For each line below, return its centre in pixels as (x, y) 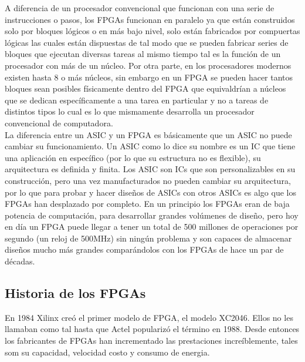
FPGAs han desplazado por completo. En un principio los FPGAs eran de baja (147, 204)
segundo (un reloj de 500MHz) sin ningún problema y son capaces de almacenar (148, 238)
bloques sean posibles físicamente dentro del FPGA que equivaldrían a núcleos (145, 88)
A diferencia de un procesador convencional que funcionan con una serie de (140, 8)
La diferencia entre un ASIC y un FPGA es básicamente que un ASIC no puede (148, 134)
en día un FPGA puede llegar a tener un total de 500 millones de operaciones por (152, 227)
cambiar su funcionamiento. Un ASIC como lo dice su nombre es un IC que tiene (150, 146)
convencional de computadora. (59, 123)
